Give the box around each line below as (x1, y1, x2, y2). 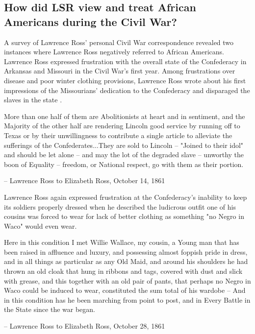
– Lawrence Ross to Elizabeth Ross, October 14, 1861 (4, 175, 165, 186)
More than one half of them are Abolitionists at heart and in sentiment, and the (4, 111, 245, 121)
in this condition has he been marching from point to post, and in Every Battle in (4, 294, 251, 305)
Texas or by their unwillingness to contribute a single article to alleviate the (4, 130, 232, 140)
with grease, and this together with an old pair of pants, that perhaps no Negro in (4, 275, 251, 286)
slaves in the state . (4, 95, 62, 105)
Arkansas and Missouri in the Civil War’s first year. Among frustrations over (4, 66, 235, 76)
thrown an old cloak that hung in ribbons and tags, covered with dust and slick (4, 266, 243, 276)
